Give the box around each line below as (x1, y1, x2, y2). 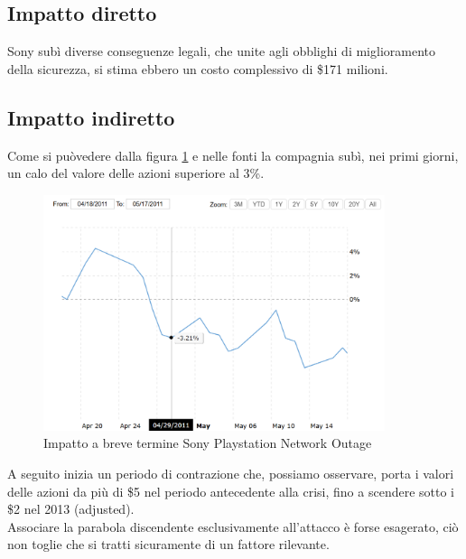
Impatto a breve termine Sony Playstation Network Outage (43, 433, 372, 452)
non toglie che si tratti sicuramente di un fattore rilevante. (7, 535, 330, 554)
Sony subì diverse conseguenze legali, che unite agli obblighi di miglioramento (7, 42, 435, 61)
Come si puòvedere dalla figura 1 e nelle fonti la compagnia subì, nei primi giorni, (7, 145, 459, 164)
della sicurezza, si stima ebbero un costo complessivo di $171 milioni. (7, 59, 388, 78)
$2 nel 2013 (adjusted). (7, 499, 135, 518)
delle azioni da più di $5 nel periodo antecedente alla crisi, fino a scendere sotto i (7, 481, 454, 500)
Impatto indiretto (7, 103, 175, 131)
